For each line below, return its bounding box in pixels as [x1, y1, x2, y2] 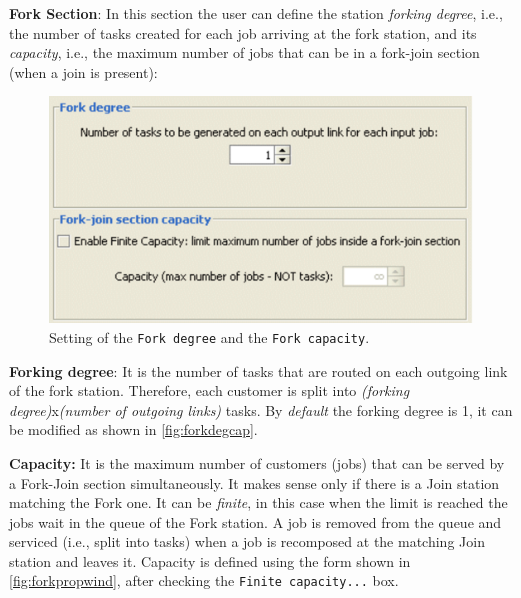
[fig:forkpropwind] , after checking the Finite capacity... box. [9, 570, 399, 591]
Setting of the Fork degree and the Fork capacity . [49, 326, 370, 347]
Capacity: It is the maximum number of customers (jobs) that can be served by [9, 452, 505, 473]
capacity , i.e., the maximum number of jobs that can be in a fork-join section [9, 42, 480, 63]
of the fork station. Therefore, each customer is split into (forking [9, 380, 410, 401]
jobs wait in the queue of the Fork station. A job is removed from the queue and [9, 511, 502, 532]
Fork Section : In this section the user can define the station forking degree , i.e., [9, 3, 503, 23]
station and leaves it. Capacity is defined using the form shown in [9, 550, 411, 571]
